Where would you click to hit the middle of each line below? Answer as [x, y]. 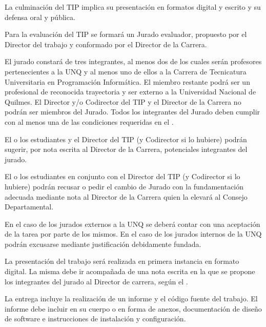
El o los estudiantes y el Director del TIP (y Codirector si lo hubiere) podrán [126, 139]
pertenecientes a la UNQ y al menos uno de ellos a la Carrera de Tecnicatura [126, 71]
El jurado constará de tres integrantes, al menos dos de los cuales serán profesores [133, 61]
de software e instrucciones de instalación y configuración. [95, 319]
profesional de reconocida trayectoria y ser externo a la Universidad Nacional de [130, 92]
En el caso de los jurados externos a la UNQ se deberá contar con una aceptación [132, 224]
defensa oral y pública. [40, 17]
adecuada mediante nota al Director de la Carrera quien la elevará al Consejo [126, 196]
